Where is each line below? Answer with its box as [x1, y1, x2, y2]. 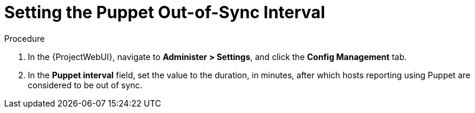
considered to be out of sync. [28, 79, 143, 90]
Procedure [4, 33, 45, 44]
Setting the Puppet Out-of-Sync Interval [4, 2, 325, 22]
